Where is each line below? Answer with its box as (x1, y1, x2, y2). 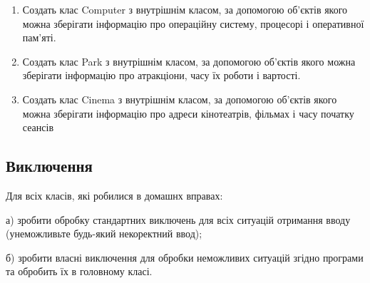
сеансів (22, 120, 53, 135)
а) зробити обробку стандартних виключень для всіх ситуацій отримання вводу (6, 212, 351, 227)
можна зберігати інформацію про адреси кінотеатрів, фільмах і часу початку (22, 106, 354, 120)
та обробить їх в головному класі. (6, 264, 153, 279)
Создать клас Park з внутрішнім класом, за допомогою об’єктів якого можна (22, 53, 356, 68)
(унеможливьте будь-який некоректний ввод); (6, 226, 202, 241)
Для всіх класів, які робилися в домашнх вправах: (6, 187, 223, 202)
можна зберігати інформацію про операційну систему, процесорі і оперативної (22, 16, 364, 31)
